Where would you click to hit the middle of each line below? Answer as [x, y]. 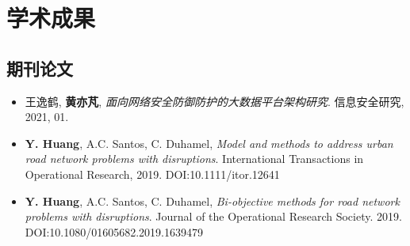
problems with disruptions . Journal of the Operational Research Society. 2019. [213, 216]
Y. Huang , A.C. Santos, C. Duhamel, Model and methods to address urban [209, 143]
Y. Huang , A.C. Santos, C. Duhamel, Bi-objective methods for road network [212, 201]
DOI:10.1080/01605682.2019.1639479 [114, 231]
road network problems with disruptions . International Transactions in [194, 159]
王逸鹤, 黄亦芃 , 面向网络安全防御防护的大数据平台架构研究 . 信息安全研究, [215, 101]
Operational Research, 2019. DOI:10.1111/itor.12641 [152, 174]
